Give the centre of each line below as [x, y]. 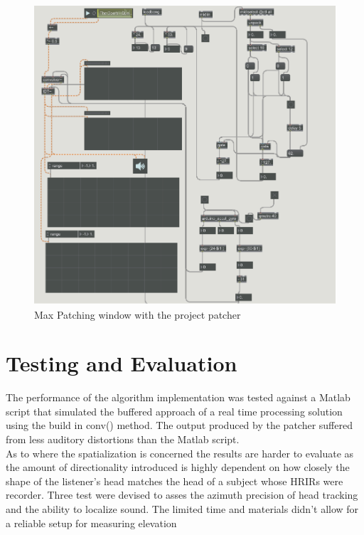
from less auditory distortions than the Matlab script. [123, 439]
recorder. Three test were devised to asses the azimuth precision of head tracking [182, 495]
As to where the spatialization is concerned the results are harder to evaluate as [180, 453]
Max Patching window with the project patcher [138, 314]
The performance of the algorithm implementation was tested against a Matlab [178, 397]
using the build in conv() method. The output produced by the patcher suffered [179, 425]
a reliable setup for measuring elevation [91, 523]
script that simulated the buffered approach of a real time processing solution [174, 411]
